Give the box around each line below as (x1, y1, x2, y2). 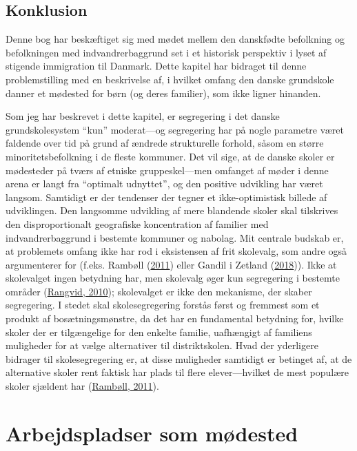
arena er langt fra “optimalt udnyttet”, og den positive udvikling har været (6, 176, 323, 191)
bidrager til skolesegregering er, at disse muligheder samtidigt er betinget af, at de (6, 351, 352, 366)
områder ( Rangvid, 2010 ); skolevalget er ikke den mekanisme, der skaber (6, 284, 312, 298)
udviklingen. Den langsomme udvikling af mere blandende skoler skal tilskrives (6, 203, 338, 218)
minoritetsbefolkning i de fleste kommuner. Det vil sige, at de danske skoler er (6, 149, 335, 163)
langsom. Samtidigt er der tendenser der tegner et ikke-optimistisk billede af (6, 189, 327, 204)
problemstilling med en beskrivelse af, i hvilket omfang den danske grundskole (6, 72, 334, 86)
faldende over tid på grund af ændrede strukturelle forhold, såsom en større (6, 136, 324, 150)
